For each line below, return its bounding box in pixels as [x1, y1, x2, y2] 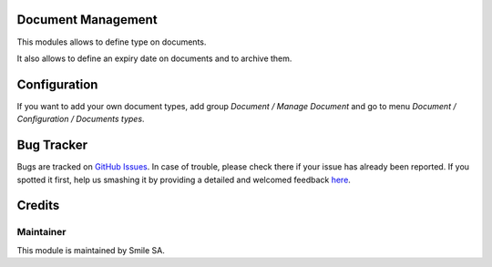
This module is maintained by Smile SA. [16, 244, 166, 255]
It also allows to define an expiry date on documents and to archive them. [16, 53, 292, 64]
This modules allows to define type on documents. [16, 36, 207, 47]
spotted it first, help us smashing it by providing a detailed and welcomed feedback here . [16, 174, 351, 185]
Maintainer [16, 226, 67, 239]
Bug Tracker [16, 138, 88, 153]
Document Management [16, 12, 159, 27]
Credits [16, 198, 60, 213]
